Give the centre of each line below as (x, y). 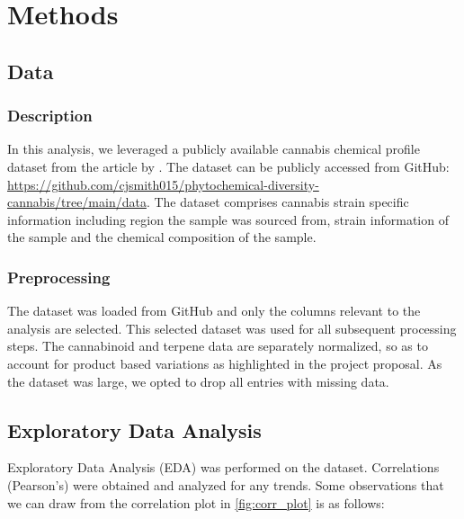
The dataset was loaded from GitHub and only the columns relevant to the (214, 311)
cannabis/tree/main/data (77, 202)
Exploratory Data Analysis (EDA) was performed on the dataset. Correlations (223, 467)
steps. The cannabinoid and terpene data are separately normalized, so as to (218, 346)
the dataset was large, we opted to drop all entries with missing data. (198, 381)
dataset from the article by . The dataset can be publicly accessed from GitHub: (228, 166)
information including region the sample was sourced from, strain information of (228, 219)
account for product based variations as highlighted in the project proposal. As (225, 363)
